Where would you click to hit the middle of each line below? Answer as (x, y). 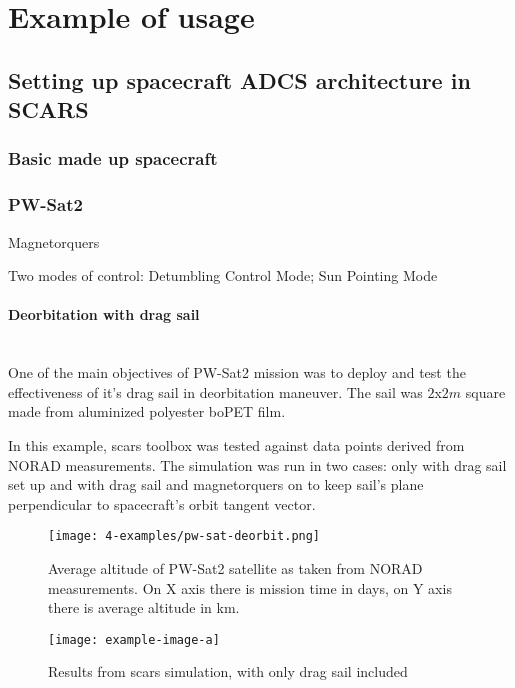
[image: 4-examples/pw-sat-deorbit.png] (184, 536)
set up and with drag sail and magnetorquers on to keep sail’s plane (216, 484)
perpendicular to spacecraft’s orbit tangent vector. (162, 503)
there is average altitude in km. (144, 607)
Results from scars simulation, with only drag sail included (228, 671)
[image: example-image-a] (134, 639)
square (485, 391)
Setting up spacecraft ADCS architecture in (239, 79)
